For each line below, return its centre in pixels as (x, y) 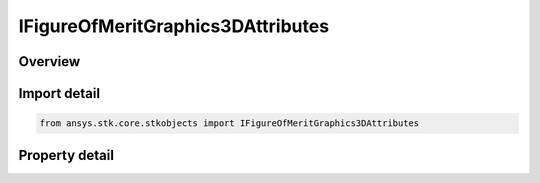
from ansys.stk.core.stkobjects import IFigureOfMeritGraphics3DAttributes (229, 123)
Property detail (66, 155)
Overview (49, 61)
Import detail (59, 93)
